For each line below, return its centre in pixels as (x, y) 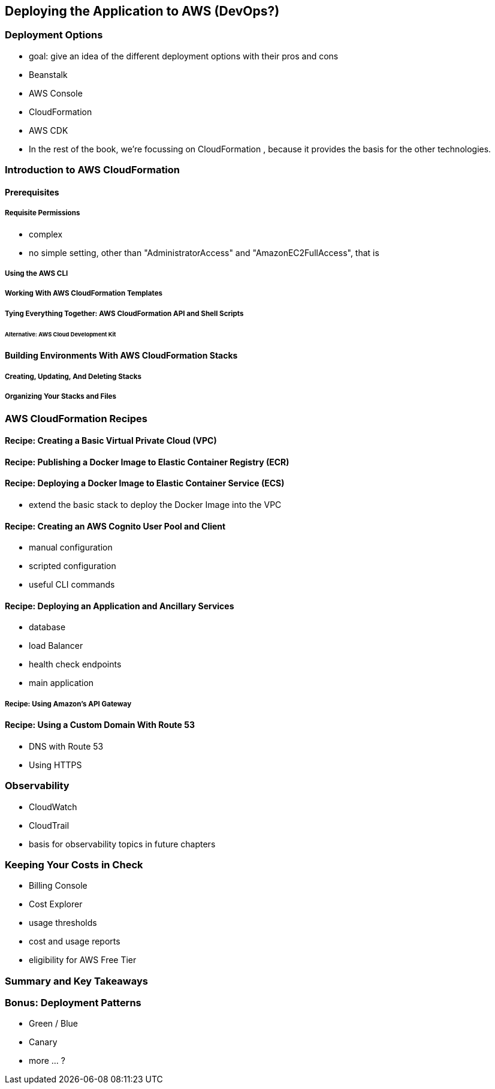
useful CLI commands (72, 585)
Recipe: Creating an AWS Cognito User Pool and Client (115, 526)
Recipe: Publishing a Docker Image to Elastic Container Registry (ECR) (147, 462)
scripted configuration (73, 566)
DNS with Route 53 (66, 746)
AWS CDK (49, 130)
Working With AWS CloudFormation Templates (84, 294)
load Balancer (56, 646)
